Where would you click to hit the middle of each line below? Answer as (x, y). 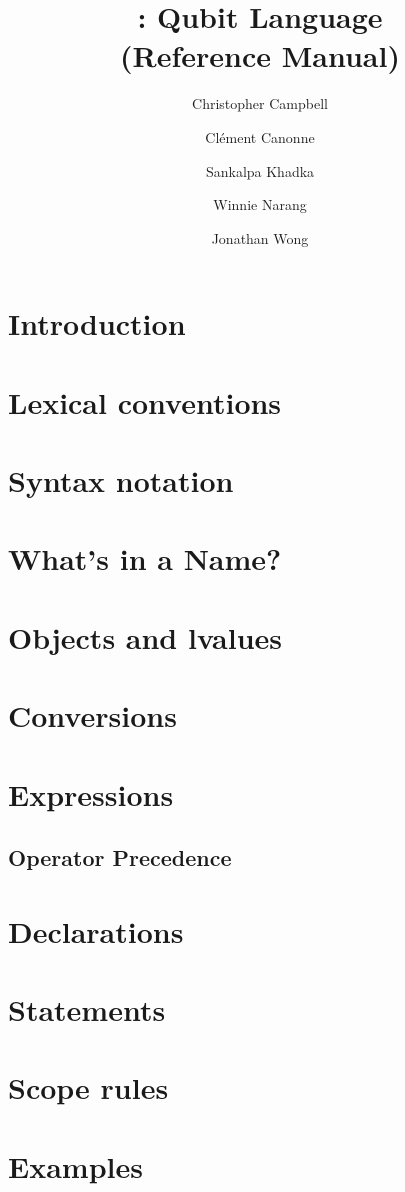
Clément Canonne (260, 136)
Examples (75, 1165)
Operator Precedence (120, 857)
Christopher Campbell (260, 103)
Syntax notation (121, 480)
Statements (87, 1009)
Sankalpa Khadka (260, 170)
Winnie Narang (260, 204)
